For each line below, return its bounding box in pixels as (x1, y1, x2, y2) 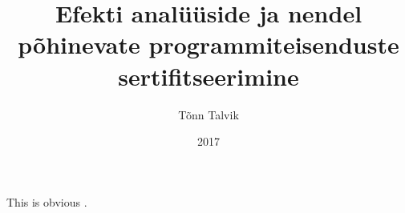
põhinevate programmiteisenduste (18, 28, 399, 61)
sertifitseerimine (118, 59, 299, 92)
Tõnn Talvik (178, 106, 239, 123)
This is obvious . (6, 193, 87, 210)
